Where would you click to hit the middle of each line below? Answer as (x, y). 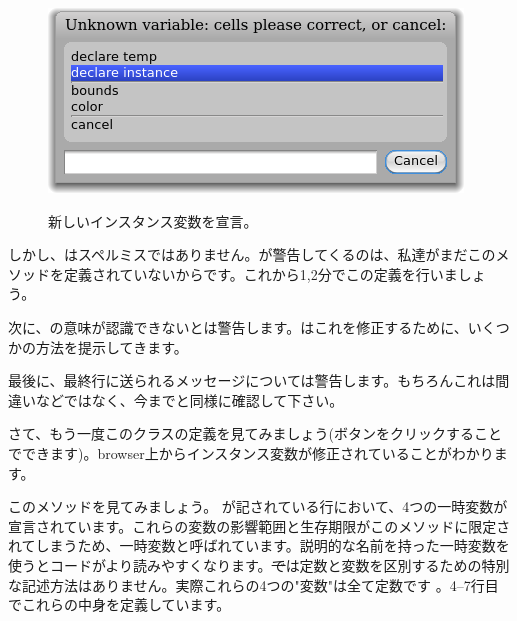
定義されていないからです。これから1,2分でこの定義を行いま (260, 273)
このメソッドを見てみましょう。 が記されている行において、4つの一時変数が (258, 506)
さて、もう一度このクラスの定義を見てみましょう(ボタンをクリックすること (255, 433)
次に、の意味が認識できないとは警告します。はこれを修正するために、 (238, 326)
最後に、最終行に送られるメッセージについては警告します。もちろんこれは (252, 380)
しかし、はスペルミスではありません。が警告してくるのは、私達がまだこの (252, 254)
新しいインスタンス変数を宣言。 (153, 220)
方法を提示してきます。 (111, 346)
